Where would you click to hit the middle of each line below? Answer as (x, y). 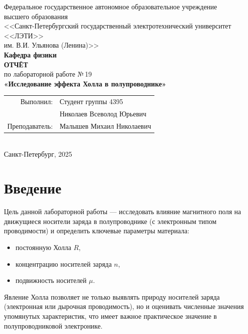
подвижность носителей (51, 280)
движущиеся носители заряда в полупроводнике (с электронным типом (110, 221)
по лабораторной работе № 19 (48, 74)
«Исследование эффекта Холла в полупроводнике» (85, 83)
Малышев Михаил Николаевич (105, 125)
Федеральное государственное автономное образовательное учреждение (111, 6)
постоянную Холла (43, 247)
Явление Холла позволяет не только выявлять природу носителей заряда (112, 296)
